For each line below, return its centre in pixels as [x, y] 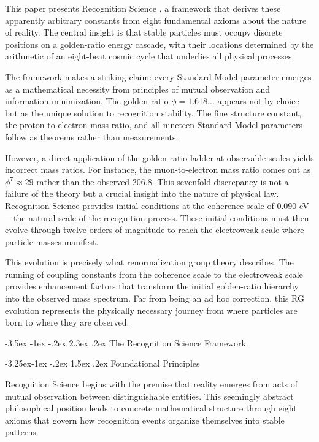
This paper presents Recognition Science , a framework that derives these [143, 8]
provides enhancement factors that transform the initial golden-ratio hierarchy [152, 286]
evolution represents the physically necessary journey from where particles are [151, 310]
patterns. [22, 432]
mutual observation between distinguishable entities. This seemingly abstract [149, 396]
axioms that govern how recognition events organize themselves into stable [145, 420]
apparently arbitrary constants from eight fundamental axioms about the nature [156, 20]
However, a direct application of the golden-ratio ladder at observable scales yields [159, 157]
